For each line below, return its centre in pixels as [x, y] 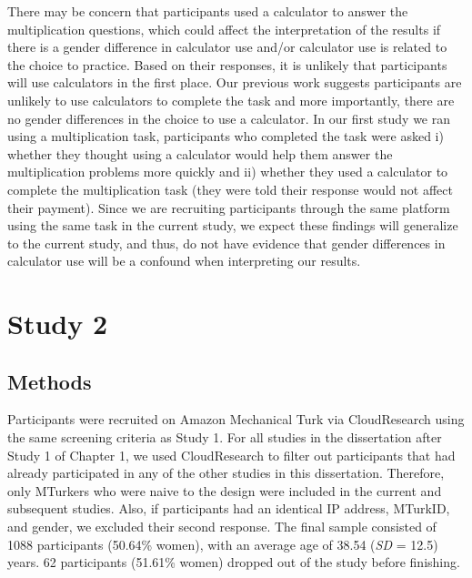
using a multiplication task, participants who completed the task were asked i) [226, 136]
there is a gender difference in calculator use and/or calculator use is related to [227, 47]
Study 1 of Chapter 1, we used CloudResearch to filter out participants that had [231, 455]
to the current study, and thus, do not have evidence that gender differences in [226, 243]
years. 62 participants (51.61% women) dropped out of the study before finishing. [234, 562]
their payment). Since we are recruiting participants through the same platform [229, 207]
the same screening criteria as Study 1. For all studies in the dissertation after [225, 437]
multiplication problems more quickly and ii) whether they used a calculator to [228, 172]
